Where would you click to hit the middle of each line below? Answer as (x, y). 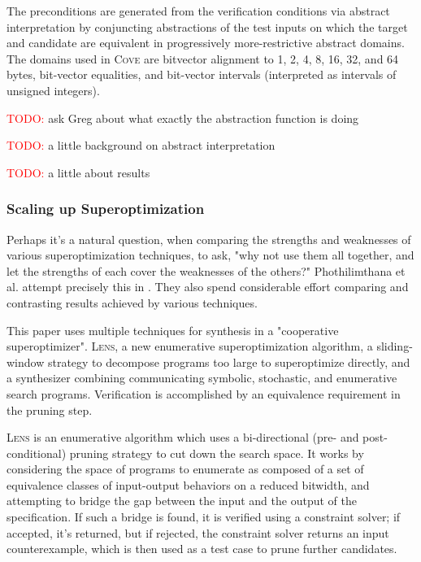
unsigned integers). (53, 90)
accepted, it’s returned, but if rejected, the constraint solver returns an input (198, 532)
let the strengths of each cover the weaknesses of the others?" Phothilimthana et (206, 270)
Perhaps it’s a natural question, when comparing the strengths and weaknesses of (209, 239)
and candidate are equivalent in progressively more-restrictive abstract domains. (206, 43)
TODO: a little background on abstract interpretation (141, 145)
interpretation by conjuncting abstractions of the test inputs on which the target (207, 26)
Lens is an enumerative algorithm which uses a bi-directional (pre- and (183, 437)
